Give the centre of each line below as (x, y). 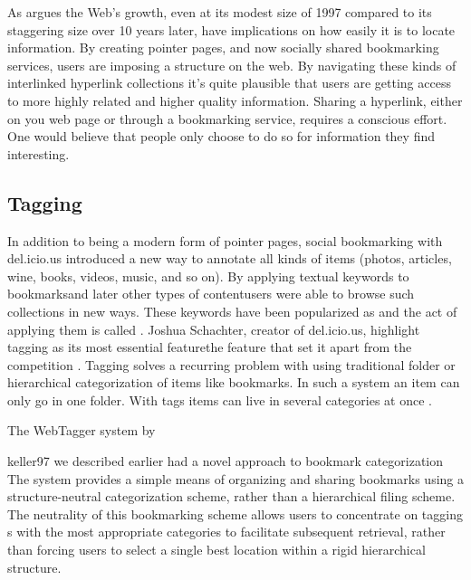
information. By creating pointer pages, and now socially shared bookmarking (223, 48)
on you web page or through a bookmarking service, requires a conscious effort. (227, 118)
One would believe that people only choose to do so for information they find (221, 136)
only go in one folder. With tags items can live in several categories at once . (220, 399)
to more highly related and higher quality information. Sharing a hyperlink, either (235, 100)
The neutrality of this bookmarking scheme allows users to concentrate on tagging (235, 513)
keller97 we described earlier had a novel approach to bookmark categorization (226, 461)
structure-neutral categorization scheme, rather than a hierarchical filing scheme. (231, 496)
